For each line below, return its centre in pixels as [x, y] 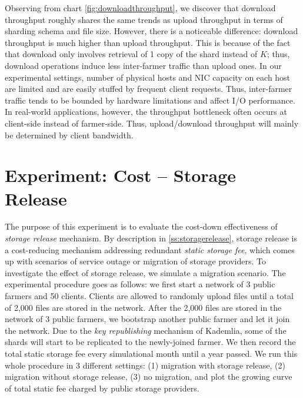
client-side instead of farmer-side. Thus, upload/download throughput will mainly [152, 123]
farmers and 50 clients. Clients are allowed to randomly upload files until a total [149, 296]
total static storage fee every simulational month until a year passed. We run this [151, 353]
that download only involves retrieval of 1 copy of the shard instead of [131, 54]
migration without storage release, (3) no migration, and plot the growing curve [149, 377]
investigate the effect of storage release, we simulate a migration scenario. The [145, 272]
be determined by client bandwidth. [69, 135]
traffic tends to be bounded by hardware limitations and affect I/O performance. [150, 100]
